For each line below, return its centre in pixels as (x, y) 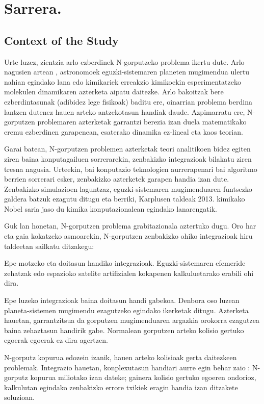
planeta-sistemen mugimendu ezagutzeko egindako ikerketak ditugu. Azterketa (126, 310)
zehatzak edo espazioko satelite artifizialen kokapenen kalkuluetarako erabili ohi (129, 273)
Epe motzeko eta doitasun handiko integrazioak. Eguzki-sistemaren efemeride (125, 263)
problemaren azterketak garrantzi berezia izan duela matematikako (142, 122)
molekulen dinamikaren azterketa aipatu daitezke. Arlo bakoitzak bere (114, 92)
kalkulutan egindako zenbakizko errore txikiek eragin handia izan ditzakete (121, 387)
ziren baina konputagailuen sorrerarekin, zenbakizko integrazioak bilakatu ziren (128, 158)
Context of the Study (61, 40)
